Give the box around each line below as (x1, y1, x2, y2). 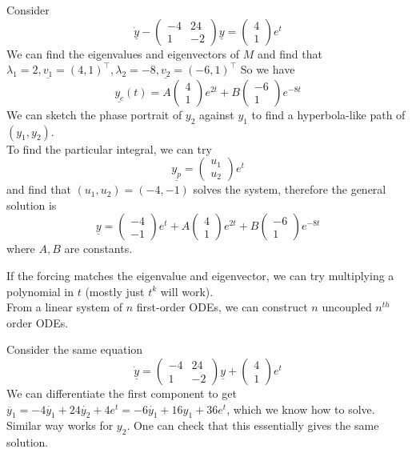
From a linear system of (6, 299, 123, 315)
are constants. (64, 240, 133, 257)
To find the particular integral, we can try (6, 140, 212, 157)
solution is (6, 196, 57, 213)
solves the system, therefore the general (193, 181, 386, 198)
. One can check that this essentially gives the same (126, 417, 379, 434)
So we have (240, 61, 295, 78)
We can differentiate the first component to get (6, 385, 237, 401)
